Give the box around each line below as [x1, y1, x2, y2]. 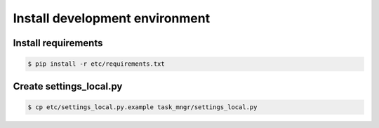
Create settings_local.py [13, 80, 123, 92]
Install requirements [13, 37, 103, 49]
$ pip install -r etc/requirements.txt [27, 60, 165, 68]
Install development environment [13, 10, 211, 26]
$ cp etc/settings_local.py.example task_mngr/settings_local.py [27, 103, 258, 111]
